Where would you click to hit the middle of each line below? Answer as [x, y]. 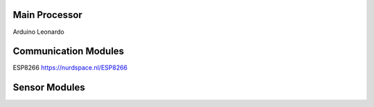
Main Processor [47, 15]
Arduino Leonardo [39, 32]
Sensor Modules [49, 87]
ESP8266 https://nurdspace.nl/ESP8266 [70, 68]
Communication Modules [69, 51]
